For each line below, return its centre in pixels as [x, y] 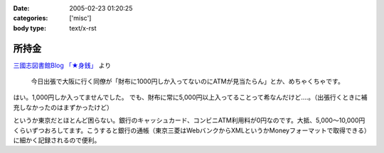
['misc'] [80, 18]
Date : [21, 8]
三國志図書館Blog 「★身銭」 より [62, 65]
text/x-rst [83, 28]
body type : [30, 28]
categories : [31, 18]
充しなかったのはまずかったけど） [63, 107]
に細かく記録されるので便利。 [57, 140]
